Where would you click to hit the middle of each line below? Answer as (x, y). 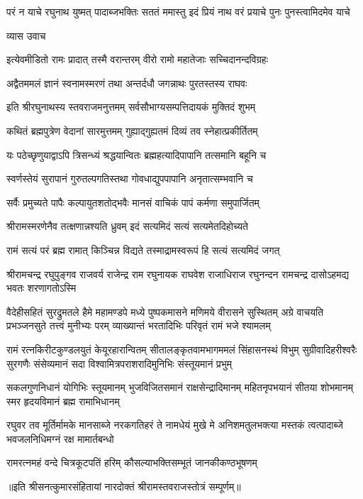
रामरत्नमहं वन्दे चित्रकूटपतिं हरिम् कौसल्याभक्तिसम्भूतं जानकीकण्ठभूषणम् (132, 462)
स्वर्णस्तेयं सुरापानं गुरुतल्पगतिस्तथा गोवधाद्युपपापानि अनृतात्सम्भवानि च (130, 179)
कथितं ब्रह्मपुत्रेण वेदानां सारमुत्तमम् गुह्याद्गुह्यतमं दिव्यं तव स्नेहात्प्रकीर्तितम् (132, 130)
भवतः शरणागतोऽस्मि (41, 288)
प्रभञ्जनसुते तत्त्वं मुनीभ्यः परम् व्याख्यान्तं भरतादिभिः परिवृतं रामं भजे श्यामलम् (139, 325)
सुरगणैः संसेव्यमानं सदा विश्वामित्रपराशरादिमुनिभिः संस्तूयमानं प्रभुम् (119, 363)
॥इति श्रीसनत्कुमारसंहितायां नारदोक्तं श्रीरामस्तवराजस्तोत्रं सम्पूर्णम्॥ (124, 487)
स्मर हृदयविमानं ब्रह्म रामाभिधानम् (63, 401)
